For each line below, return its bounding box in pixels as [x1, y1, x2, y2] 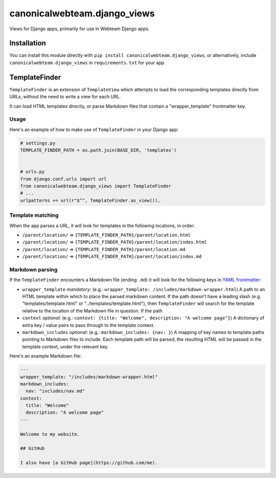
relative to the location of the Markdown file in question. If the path [22, 307, 163, 314]
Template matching [9, 212, 59, 219]
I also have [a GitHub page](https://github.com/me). [20, 460, 158, 466]
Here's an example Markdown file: [9, 353, 82, 359]
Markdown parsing [9, 266, 58, 273]
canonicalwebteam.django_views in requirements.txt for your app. [9, 59, 166, 66]
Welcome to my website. [20, 431, 80, 437]
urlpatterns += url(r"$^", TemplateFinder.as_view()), [20, 197, 160, 203]
